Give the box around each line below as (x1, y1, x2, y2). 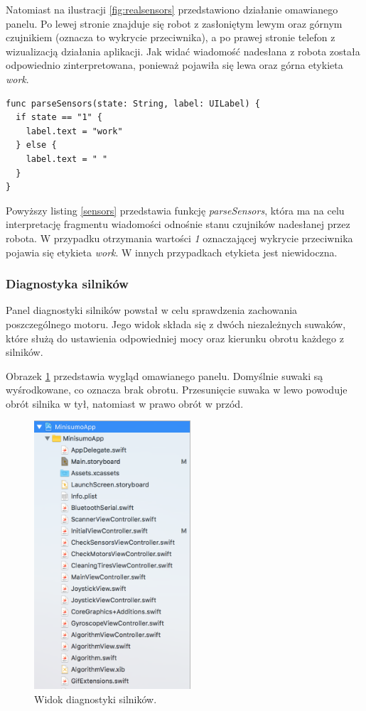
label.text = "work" (26, 126, 123, 136)
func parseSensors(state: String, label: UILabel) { (6, 98, 260, 109)
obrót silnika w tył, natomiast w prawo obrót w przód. (6, 396, 244, 411)
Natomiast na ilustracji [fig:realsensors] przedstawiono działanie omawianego (6, 2, 338, 16)
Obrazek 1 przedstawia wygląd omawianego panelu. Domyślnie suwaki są (6, 368, 323, 383)
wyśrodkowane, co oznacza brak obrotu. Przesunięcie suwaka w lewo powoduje (6, 382, 348, 397)
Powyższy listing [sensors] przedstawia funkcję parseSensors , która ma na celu (6, 202, 345, 217)
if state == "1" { (16, 112, 103, 123)
